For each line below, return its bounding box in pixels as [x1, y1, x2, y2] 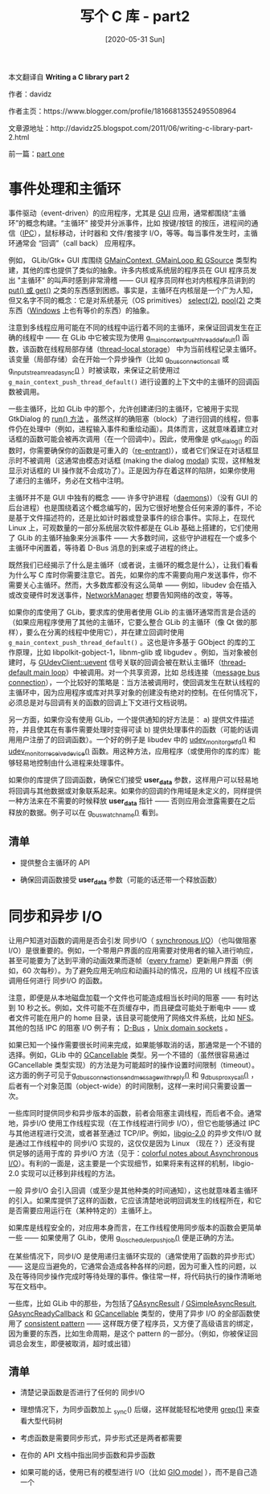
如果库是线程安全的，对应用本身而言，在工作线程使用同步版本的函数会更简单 [8, 1223, 262, 1233]
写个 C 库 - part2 [80, 7, 190, 26]
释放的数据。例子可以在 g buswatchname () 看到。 [8, 808, 163, 819]
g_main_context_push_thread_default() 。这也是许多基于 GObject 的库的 [8, 638, 249, 647]
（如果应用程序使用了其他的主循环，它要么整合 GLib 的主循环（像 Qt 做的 [8, 618, 251, 627]
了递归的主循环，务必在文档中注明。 [8, 476, 129, 486]
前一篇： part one [8, 149, 65, 158]
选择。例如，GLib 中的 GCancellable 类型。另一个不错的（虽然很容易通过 [8, 1050, 250, 1059]
